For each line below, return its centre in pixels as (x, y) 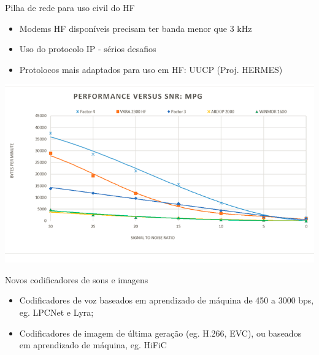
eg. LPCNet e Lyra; (56, 312)
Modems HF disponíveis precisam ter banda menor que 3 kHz (136, 28)
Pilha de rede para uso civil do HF (70, 7)
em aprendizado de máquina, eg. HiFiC (93, 345)
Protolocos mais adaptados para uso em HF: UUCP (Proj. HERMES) (151, 69)
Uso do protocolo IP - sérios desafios (88, 49)
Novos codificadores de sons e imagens (77, 279)
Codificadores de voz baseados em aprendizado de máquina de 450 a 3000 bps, (167, 300)
